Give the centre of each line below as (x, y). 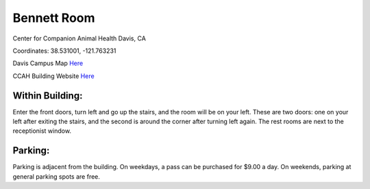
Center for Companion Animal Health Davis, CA (79, 38)
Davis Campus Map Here (48, 63)
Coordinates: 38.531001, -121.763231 (64, 51)
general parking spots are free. (57, 176)
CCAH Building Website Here (54, 76)
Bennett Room (54, 18)
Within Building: (48, 96)
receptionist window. (42, 131)
